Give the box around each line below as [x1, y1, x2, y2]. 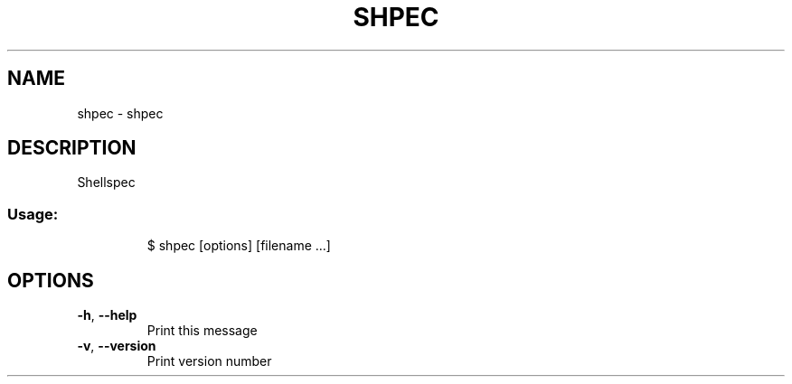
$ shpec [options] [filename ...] [146, 238, 331, 254]
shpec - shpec [77, 105, 164, 121]
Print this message [146, 323, 258, 339]
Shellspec [77, 174, 136, 191]
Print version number [146, 353, 272, 370]
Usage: [7, 204, 59, 223]
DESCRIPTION [7, 136, 137, 160]
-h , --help [77, 307, 137, 323]
